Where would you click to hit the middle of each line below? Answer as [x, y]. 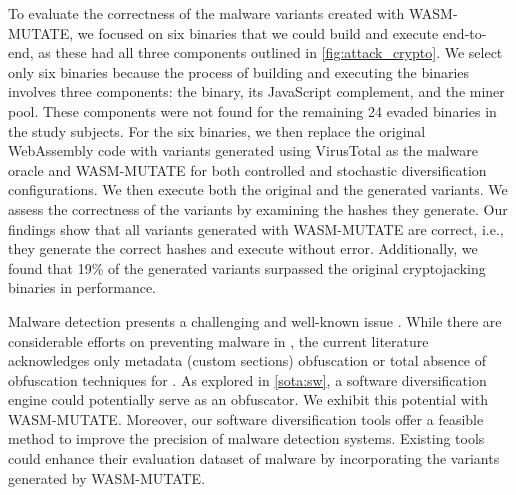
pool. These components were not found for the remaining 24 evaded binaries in [252, 110]
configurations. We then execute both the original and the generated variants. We [258, 189]
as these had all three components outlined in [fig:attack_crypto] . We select [270, 52]
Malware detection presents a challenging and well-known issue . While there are [255, 320]
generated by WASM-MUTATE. [107, 477]
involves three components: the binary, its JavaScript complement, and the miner [256, 91]
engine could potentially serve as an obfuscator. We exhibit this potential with [248, 399]
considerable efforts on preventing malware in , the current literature [218, 340]
